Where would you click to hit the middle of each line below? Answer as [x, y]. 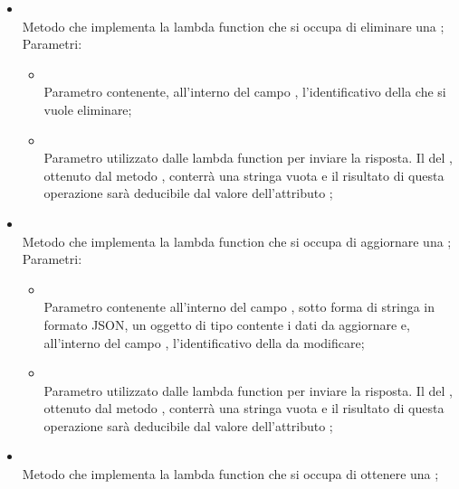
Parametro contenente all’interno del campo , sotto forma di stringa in [239, 307]
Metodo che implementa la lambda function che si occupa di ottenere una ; [230, 474]
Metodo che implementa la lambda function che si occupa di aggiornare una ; [237, 241]
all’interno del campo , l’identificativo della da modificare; [204, 342]
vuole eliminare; [88, 109]
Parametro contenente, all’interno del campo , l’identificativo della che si [245, 92]
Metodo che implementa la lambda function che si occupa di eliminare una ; [233, 26]
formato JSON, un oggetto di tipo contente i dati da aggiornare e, [227, 324]
